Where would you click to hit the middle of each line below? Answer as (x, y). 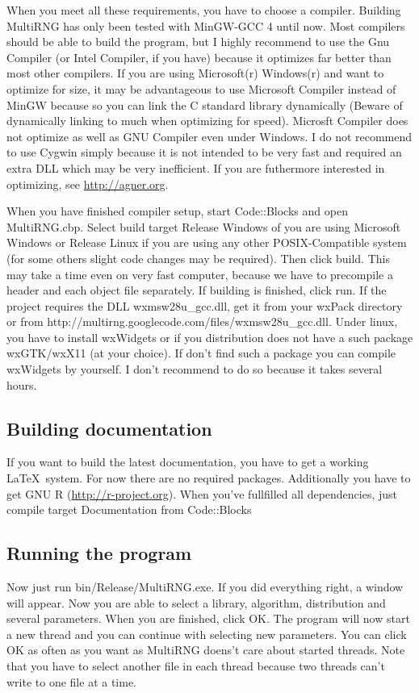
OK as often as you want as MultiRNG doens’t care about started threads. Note (206, 650)
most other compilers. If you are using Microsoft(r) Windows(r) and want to (195, 73)
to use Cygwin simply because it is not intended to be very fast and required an (204, 152)
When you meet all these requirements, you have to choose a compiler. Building (204, 10)
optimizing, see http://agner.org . (88, 184)
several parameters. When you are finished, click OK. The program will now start (208, 618)
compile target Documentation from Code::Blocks (129, 509)
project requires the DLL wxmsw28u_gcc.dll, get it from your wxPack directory (205, 305)
